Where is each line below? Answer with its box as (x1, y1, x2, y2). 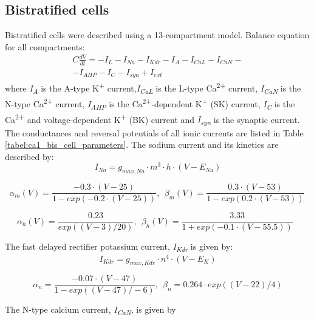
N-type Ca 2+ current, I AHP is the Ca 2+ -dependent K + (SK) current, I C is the (5, 96, 295, 112)
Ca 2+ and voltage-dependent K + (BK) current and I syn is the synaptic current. (5, 111, 300, 127)
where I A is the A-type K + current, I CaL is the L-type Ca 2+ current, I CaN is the (5, 80, 301, 96)
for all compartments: (5, 40, 85, 53)
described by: (5, 150, 54, 162)
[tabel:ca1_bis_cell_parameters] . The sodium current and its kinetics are (5, 138, 279, 151)
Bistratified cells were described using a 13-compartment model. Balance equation (5, 28, 310, 41)
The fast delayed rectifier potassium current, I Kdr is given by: (5, 240, 233, 255)
